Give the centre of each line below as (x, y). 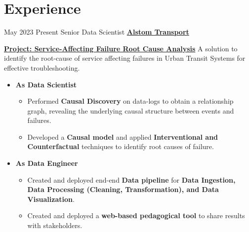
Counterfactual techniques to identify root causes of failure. (121, 146)
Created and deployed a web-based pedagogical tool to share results (136, 215)
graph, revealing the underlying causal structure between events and (131, 110)
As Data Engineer (47, 163)
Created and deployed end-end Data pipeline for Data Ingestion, (131, 179)
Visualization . (51, 199)
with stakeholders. (55, 225)
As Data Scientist (46, 84)
